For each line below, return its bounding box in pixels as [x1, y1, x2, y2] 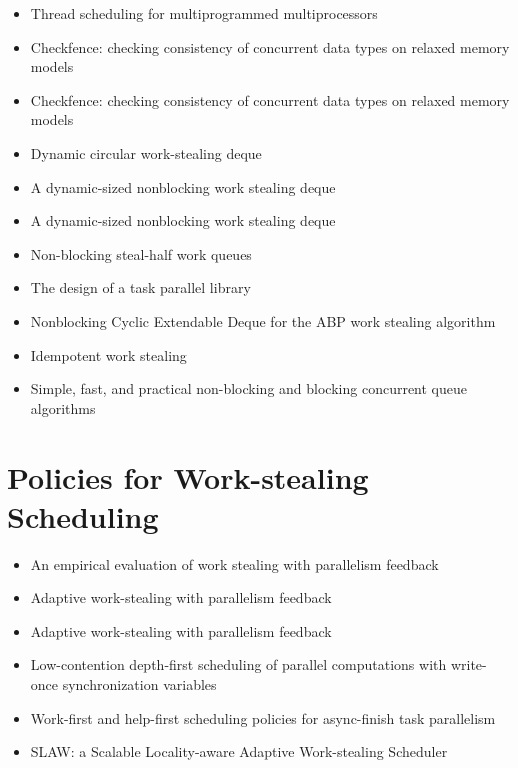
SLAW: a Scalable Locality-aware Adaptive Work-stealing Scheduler [30, 741, 448, 762]
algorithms [30, 397, 96, 418]
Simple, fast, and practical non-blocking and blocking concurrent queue [30, 378, 467, 399]
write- [450, 654, 487, 675]
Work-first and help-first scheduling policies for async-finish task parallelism [30, 707, 496, 728]
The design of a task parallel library [30, 277, 251, 298]
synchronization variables [62, 674, 217, 694]
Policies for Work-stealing [7, 456, 369, 497]
